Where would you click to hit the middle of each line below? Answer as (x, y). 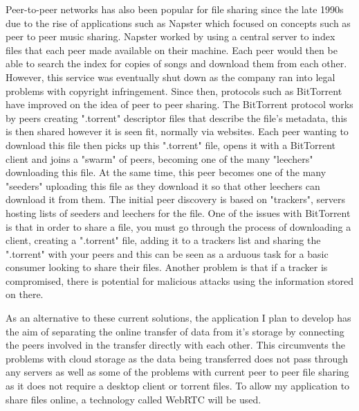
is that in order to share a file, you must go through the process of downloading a (178, 226)
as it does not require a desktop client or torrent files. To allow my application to (178, 386)
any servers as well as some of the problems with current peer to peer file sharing (177, 372)
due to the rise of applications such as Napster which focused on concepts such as (178, 23)
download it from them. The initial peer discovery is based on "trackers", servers (176, 199)
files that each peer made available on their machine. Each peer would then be (172, 50)
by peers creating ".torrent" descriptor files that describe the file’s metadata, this (176, 117)
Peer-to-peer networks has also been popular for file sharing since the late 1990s (175, 9)
